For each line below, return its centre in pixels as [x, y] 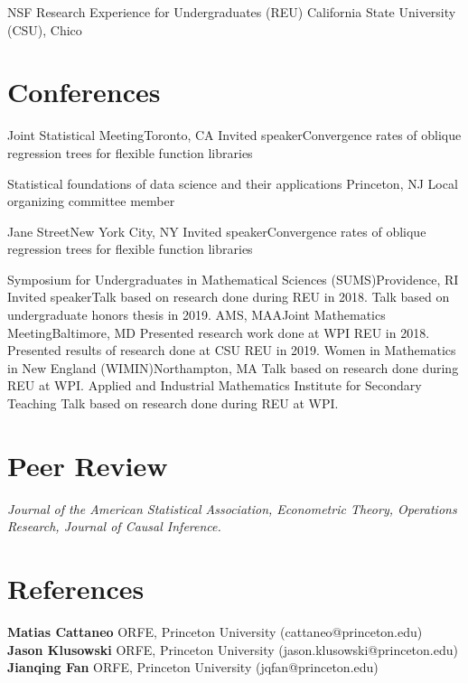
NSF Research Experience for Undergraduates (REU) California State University [232, 12]
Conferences [84, 92]
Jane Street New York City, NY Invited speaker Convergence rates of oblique [217, 231]
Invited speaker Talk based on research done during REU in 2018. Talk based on [229, 297]
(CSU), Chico [45, 29]
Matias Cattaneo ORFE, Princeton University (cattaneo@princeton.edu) [215, 632]
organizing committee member [91, 201]
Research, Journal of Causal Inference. [114, 526]
